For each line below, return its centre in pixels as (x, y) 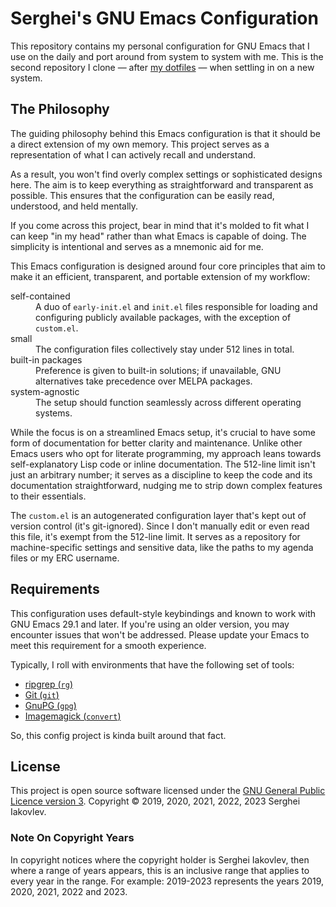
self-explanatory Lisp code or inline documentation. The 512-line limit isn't (163, 464)
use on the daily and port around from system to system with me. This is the (167, 56)
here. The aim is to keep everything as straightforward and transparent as (162, 184)
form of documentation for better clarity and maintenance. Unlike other (156, 443)
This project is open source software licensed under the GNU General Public (168, 791)
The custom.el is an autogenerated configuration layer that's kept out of (158, 515)
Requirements (55, 589)
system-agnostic (45, 391)
